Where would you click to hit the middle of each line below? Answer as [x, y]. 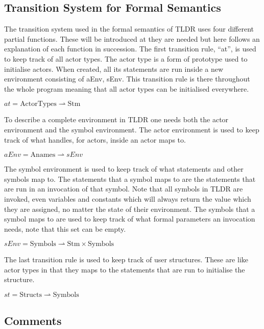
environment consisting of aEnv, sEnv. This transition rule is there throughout [127, 79]
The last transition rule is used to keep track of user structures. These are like [126, 259]
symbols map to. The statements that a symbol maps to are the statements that [130, 179]
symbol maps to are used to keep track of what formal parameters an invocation [130, 219]
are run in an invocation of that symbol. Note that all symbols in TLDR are [124, 189]
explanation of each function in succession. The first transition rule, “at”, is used [130, 49]
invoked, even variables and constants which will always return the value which [128, 198]
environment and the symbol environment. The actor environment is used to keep [132, 129]
